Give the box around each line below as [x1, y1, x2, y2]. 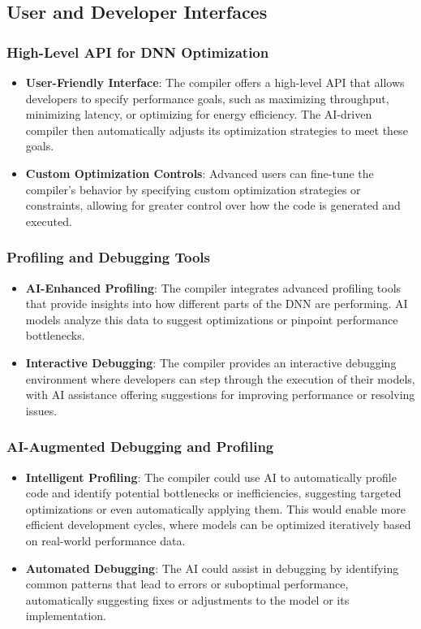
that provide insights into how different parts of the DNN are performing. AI [25, 295, 408, 312]
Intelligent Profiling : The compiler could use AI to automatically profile [25, 468, 397, 485]
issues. [25, 401, 58, 419]
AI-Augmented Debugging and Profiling [6, 436, 274, 457]
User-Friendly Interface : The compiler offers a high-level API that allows [25, 74, 405, 90]
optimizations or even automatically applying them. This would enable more [25, 500, 406, 517]
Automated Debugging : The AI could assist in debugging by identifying [25, 559, 399, 576]
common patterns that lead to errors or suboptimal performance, [25, 575, 349, 592]
